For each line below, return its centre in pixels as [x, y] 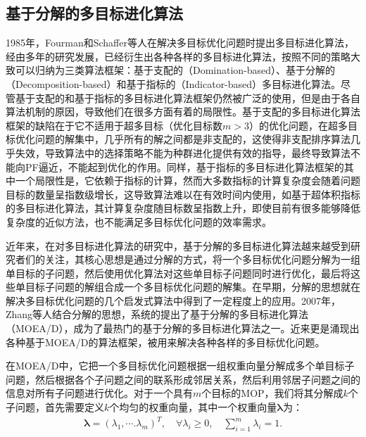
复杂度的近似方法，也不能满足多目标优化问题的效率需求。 [139, 221]
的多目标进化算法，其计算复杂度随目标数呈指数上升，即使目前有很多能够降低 [183, 208]
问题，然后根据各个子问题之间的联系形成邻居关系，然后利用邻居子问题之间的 [183, 379]
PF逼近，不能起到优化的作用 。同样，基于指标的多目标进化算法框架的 [184, 166]
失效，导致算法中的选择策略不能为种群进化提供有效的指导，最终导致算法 [183, 152]
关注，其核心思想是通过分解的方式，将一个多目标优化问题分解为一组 [202, 259]
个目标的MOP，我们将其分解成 [272, 393]
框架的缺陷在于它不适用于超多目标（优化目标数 [114, 125]
